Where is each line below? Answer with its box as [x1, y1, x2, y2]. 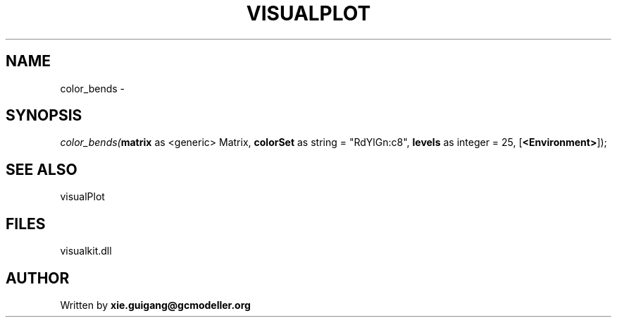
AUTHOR [6, 269, 70, 287]
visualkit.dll [60, 245, 112, 257]
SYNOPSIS [6, 106, 82, 125]
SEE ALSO [6, 160, 77, 178]
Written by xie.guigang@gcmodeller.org [60, 298, 251, 311]
